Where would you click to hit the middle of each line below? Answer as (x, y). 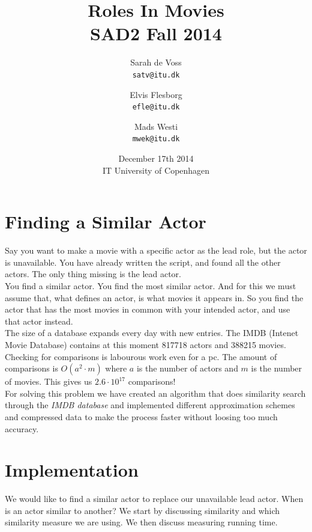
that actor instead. (39, 321)
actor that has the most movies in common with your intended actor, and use (148, 309)
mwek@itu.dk (156, 139)
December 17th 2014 (156, 158)
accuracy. (22, 428)
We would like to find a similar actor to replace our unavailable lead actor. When (154, 499)
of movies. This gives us (49, 381)
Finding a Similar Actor (106, 222)
